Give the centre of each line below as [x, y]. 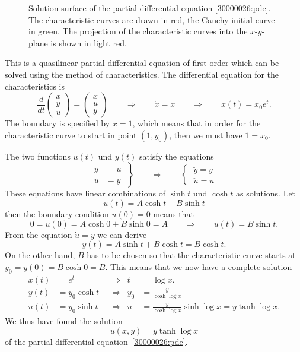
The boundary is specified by [58, 123]
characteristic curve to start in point [71, 134]
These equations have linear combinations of [85, 193]
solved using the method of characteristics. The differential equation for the [142, 74]
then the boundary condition [57, 213]
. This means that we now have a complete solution [199, 266]
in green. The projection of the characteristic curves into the [138, 31]
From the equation [39, 234]
